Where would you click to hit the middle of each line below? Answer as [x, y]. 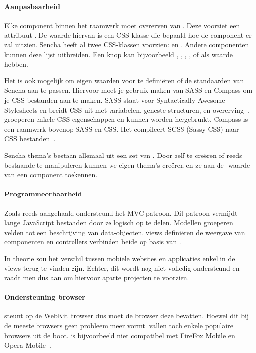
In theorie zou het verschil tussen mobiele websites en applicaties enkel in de [120, 258]
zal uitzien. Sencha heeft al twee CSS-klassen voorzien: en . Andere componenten [127, 44]
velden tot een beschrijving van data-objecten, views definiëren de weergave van [125, 232]
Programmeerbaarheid [43, 194]
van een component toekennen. [51, 175]
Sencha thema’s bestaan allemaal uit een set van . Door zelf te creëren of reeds [123, 155]
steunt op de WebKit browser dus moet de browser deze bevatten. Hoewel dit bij [127, 316]
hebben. [16, 64]
